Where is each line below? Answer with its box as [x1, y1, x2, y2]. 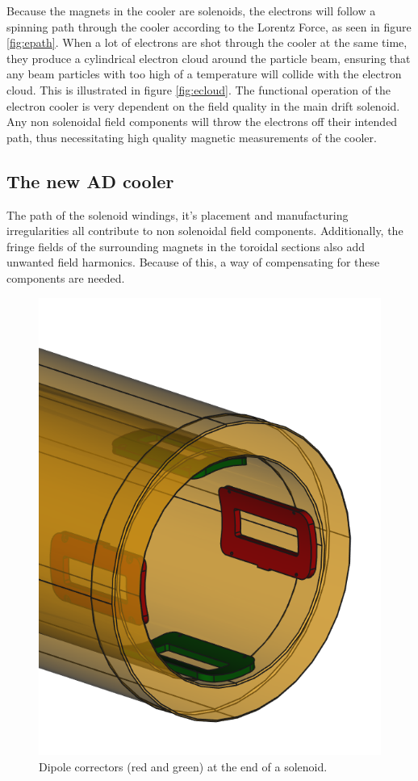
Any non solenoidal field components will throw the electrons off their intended [6, 113, 398, 130]
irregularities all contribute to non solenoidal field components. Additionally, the [6, 222, 403, 239]
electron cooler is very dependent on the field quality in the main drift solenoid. [6, 97, 400, 114]
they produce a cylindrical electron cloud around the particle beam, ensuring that [6, 49, 411, 66]
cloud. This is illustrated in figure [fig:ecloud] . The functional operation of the [6, 81, 391, 98]
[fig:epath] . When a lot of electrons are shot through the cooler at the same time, [6, 34, 408, 51]
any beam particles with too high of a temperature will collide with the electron [6, 65, 402, 82]
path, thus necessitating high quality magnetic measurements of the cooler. [6, 128, 377, 145]
